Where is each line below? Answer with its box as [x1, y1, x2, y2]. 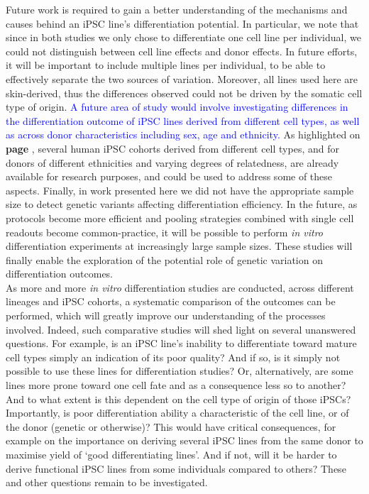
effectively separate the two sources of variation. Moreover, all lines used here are [6, 71, 358, 86]
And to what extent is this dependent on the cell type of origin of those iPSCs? [6, 391, 351, 406]
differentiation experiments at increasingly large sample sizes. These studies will [6, 238, 353, 253]
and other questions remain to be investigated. [6, 475, 208, 490]
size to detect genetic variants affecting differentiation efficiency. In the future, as [6, 197, 358, 212]
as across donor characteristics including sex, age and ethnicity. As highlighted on [6, 127, 360, 142]
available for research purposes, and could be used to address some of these [6, 169, 333, 184]
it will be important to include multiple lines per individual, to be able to [6, 57, 326, 72]
